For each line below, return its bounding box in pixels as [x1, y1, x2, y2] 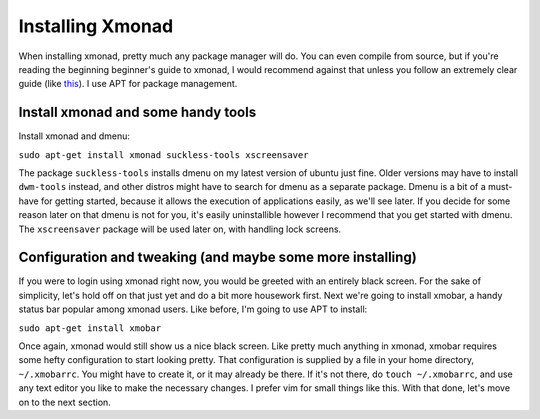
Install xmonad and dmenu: [18, 130, 130, 142]
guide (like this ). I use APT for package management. [18, 78, 238, 90]
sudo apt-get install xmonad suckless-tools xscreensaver [18, 149, 309, 160]
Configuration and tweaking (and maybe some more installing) [18, 249, 417, 266]
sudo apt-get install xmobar [18, 322, 162, 334]
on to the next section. [18, 396, 112, 408]
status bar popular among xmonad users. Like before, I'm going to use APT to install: [18, 303, 368, 315]
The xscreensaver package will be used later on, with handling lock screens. [18, 223, 342, 235]
